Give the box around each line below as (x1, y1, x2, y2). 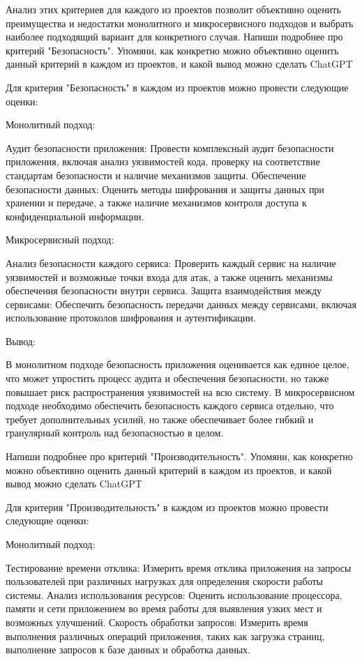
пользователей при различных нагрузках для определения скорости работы (6, 574, 323, 588)
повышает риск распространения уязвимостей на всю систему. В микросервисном (6, 384, 355, 399)
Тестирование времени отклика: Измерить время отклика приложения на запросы (6, 560, 352, 575)
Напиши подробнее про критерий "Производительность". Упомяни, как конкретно (6, 449, 353, 464)
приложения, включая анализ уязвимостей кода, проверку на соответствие (6, 154, 320, 169)
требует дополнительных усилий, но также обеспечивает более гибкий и (6, 411, 314, 426)
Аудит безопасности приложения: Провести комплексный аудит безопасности (6, 140, 334, 155)
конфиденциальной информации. (6, 208, 144, 223)
